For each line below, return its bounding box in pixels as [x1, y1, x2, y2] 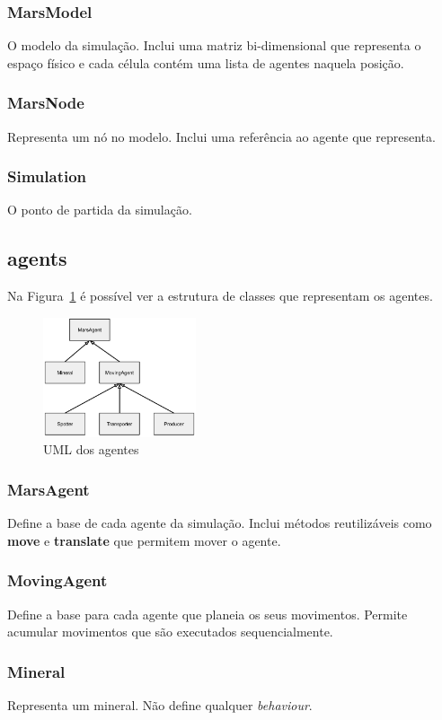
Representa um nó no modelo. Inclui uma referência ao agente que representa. [7, 127, 436, 145]
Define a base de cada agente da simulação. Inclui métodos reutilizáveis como [7, 514, 432, 532]
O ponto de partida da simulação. [7, 200, 192, 219]
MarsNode [7, 92, 84, 114]
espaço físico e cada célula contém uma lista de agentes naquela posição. [7, 53, 404, 72]
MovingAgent [7, 569, 108, 592]
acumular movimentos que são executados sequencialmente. [7, 622, 333, 641]
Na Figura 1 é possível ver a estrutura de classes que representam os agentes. [7, 286, 433, 305]
